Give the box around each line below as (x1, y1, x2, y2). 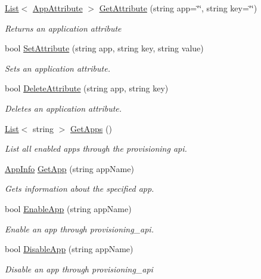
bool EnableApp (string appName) (5, 202, 132, 214)
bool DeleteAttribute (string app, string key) (5, 82, 169, 94)
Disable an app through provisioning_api (5, 262, 153, 275)
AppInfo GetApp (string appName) (5, 162, 134, 174)
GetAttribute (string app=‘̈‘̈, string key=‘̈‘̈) (99, 2, 257, 14)
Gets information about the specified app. (5, 182, 154, 195)
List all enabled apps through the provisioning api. (5, 142, 187, 155)
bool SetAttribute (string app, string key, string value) (5, 42, 204, 54)
